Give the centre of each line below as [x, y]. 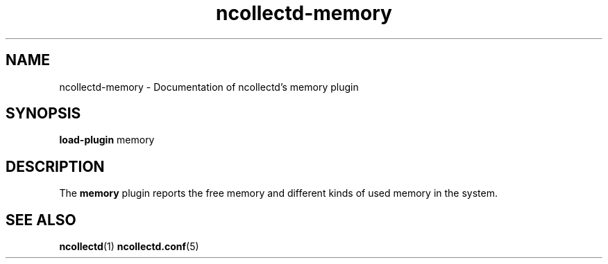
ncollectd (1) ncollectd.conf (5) [129, 247]
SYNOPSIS [43, 114]
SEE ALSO [41, 220]
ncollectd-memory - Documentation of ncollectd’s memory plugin [209, 87]
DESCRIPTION [55, 166]
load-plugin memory [107, 140]
